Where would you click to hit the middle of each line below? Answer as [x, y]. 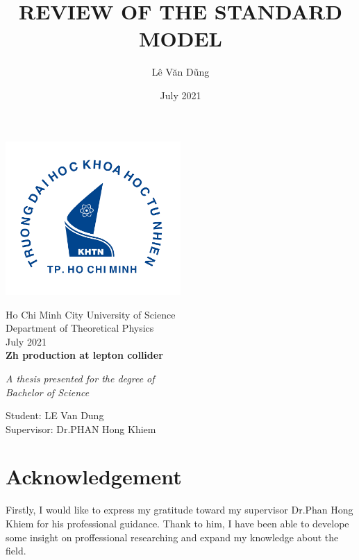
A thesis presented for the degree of [80, 378]
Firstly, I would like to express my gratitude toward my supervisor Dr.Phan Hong [179, 510]
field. [16, 551]
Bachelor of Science [48, 392]
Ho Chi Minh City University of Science [91, 314]
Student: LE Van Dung [55, 415]
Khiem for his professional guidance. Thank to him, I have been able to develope [177, 524]
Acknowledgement [94, 476]
